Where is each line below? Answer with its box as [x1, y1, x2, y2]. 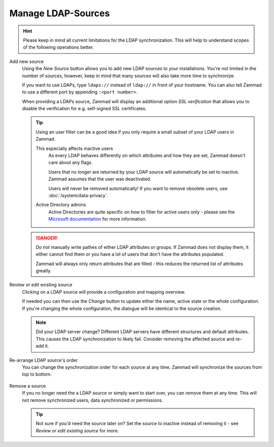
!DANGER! [36, 235, 58, 241]
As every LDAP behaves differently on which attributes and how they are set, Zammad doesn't [48, 152, 246, 158]
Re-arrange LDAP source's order [9, 357, 78, 363]
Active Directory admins [36, 202, 86, 208]
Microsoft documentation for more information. [48, 216, 147, 222]
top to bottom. [22, 371, 52, 377]
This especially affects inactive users [36, 145, 114, 151]
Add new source [9, 58, 44, 65]
